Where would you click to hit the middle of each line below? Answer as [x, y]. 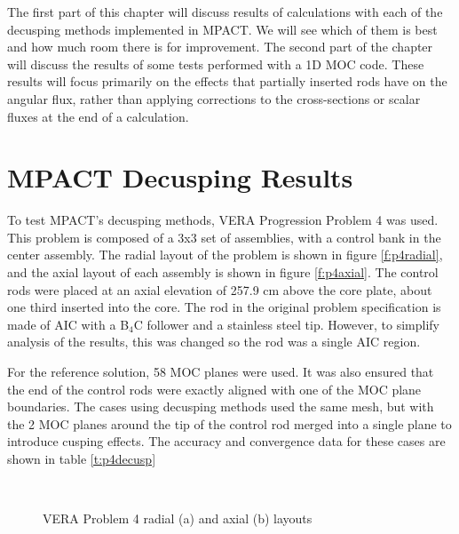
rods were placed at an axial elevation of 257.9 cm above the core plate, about [220, 289]
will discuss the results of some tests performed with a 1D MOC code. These [216, 64]
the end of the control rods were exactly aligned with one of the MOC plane [214, 389]
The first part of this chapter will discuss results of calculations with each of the [225, 12]
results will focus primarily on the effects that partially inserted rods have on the [227, 81]
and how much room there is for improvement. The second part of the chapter [220, 47]
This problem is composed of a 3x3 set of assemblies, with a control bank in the [224, 237]
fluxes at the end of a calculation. [98, 116]
